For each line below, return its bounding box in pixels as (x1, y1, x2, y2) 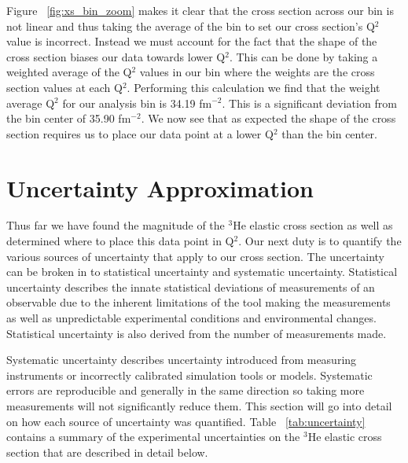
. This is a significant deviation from (222, 94, 397, 111)
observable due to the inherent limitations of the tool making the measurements (6, 294, 391, 311)
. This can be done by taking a (229, 48, 378, 64)
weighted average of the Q (6, 64, 132, 80)
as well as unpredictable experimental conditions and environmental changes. (6, 310, 377, 326)
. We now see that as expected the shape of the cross (141, 110, 396, 127)
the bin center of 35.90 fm (6, 110, 131, 127)
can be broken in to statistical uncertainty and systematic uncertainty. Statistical (6, 263, 398, 280)
